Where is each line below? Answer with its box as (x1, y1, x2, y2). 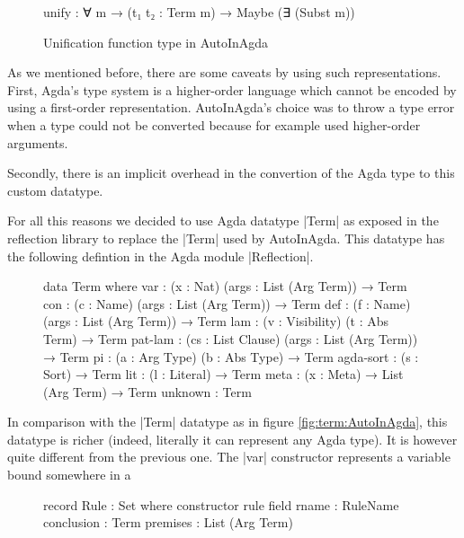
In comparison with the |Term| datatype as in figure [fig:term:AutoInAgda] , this (7, 412, 448, 431)
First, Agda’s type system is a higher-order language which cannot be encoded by (7, 80, 457, 99)
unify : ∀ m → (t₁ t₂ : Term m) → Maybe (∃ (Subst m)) (43, 3, 355, 21)
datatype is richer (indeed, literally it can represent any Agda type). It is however (7, 429, 458, 448)
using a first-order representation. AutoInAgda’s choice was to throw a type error (7, 98, 455, 117)
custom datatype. (7, 181, 103, 199)
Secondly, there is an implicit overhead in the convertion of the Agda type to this (7, 163, 455, 182)
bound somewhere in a (7, 465, 131, 484)
